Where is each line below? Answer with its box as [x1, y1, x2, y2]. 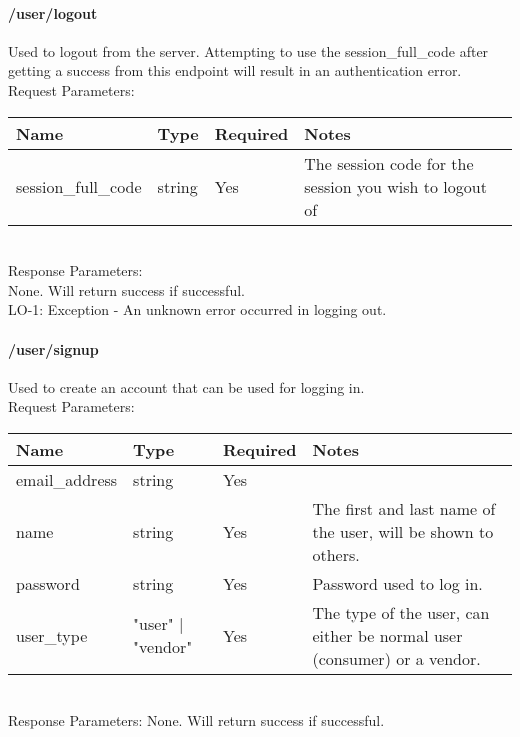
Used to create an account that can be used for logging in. [8, 376, 365, 397]
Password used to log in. [312, 571, 483, 595]
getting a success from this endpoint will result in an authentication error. [8, 60, 462, 81]
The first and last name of [312, 496, 496, 520]
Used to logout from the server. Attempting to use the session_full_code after [8, 40, 489, 61]
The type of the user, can [312, 600, 490, 624]
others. [312, 542, 360, 566]
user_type [16, 623, 88, 647]
